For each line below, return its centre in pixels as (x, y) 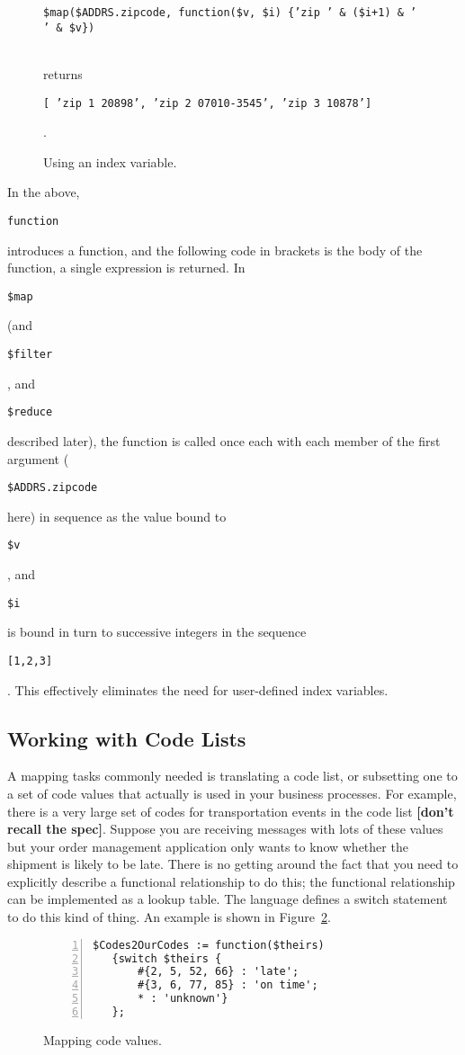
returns (63, 73)
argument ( (38, 458)
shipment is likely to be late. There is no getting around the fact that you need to (233, 864)
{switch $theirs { (167, 958)
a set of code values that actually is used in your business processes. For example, (232, 793)
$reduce (30, 412)
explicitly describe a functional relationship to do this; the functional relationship (231, 881)
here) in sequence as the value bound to (117, 516)
